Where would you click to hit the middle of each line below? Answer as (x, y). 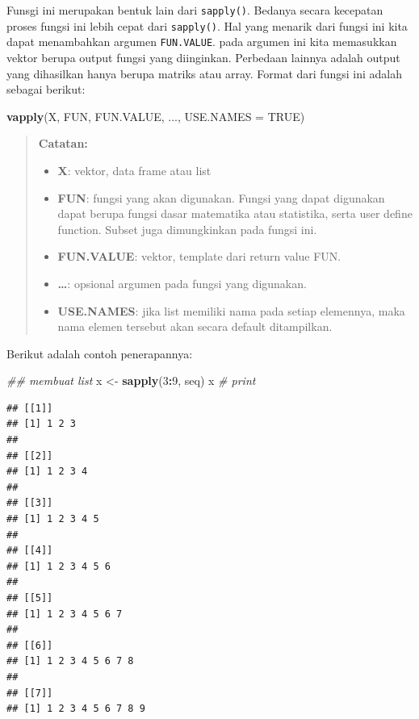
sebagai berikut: (46, 89)
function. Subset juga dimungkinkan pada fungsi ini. (187, 229)
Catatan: (63, 143)
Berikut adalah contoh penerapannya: (100, 353)
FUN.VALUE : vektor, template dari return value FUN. (199, 256)
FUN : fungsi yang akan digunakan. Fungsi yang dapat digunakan (221, 197)
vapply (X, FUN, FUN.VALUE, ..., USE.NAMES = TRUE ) (156, 116)
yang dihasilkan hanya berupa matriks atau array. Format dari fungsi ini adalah (204, 73)
